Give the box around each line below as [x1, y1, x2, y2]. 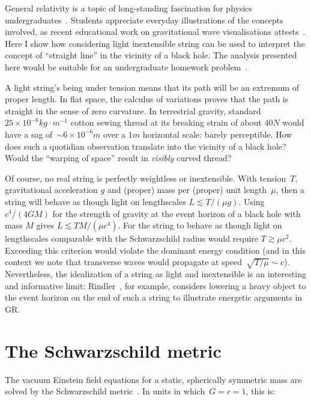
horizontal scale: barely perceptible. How [142, 127, 292, 140]
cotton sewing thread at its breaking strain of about [70, 116, 262, 129]
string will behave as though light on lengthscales [5, 195, 186, 207]
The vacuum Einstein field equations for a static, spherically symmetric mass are [5, 373, 302, 385]
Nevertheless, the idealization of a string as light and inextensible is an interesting [5, 268, 306, 280]
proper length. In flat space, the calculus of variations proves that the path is [5, 93, 289, 105]
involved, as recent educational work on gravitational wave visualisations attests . [5, 25, 306, 38]
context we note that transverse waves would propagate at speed [5, 256, 243, 268]
